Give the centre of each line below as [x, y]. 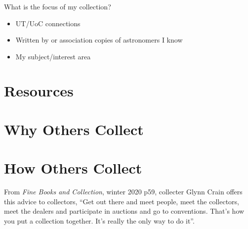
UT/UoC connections [48, 23]
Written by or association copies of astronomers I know [99, 40]
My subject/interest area [53, 56]
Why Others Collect [74, 129]
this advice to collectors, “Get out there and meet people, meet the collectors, [122, 201]
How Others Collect [73, 168]
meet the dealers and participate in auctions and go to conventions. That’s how [124, 211]
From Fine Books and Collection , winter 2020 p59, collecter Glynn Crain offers [123, 192]
